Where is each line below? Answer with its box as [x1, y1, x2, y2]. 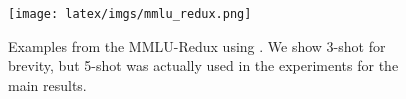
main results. [8, 74, 87, 95]
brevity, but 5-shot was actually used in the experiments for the [8, 55, 399, 76]
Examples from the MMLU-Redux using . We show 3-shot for [8, 35, 386, 56]
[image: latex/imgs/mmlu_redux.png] [8, 7, 252, 21]
